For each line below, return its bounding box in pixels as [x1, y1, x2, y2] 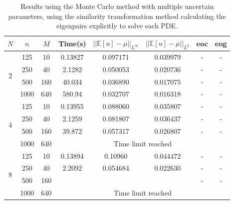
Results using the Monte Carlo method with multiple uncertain [20, 1, 214, 11]
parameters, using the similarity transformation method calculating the [8, 10, 226, 21]
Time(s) [58, 38, 86, 48]
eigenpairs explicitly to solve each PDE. [56, 20, 178, 31]
